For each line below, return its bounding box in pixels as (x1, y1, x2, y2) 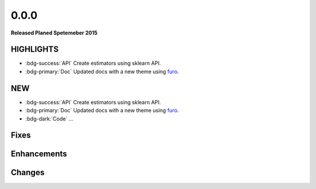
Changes (11, 167, 45, 178)
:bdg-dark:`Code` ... (25, 115, 74, 122)
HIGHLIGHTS (11, 44, 59, 54)
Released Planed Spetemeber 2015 (11, 29, 98, 36)
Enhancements (11, 149, 67, 159)
